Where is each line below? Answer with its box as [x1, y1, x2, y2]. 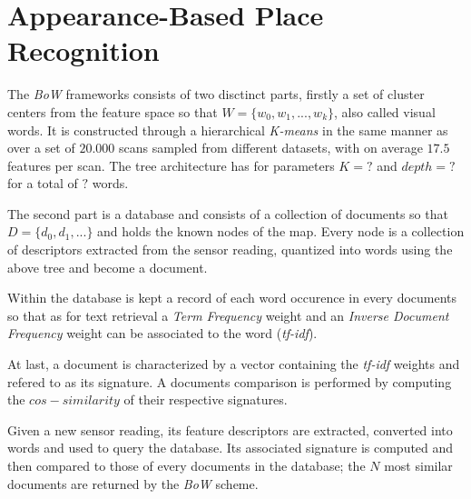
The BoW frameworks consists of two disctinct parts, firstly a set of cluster [7, 85, 425, 104]
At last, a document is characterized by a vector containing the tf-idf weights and [7, 354, 460, 374]
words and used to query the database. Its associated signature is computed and [7, 438, 454, 457]
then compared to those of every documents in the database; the [7, 456, 366, 474]
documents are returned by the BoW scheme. [7, 474, 259, 493]
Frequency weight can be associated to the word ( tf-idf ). [7, 324, 318, 343]
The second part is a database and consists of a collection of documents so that [7, 204, 448, 223]
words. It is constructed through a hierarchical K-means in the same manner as [7, 120, 448, 139]
